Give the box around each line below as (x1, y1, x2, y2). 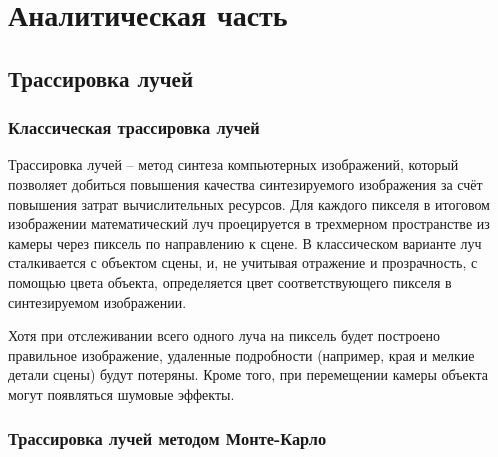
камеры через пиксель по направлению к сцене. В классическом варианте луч (8, 232, 482, 253)
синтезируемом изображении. (8, 291, 187, 312)
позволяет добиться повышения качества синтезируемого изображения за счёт (8, 173, 483, 194)
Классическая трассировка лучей (8, 115, 260, 140)
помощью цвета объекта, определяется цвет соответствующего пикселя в (8, 271, 452, 292)
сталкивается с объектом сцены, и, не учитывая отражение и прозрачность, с (8, 252, 478, 273)
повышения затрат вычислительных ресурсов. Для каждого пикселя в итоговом (8, 193, 490, 214)
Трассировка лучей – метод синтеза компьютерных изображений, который (8, 154, 459, 175)
